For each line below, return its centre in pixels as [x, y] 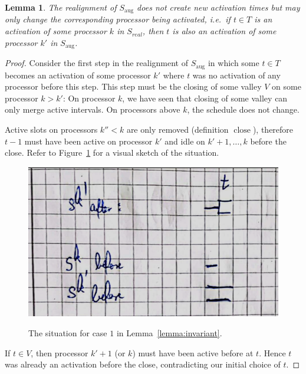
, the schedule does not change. [243, 109]
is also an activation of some [224, 31]
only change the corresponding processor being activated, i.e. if [118, 19]
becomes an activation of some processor [78, 75]
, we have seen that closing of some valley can [205, 98]
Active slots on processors [51, 129]
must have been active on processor [88, 141]
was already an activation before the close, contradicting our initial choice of [143, 364]
